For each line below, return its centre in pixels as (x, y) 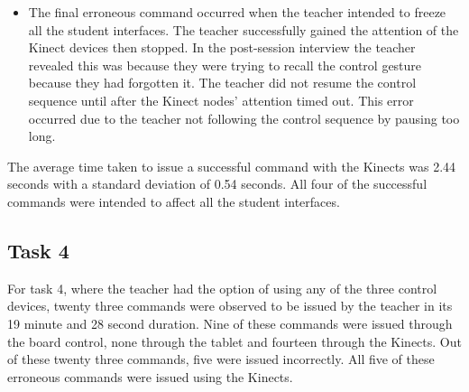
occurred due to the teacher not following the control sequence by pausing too (244, 118)
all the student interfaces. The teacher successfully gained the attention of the (244, 29)
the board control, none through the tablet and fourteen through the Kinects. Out (234, 341)
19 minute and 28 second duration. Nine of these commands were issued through (230, 323)
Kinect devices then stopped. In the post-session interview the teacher (222, 47)
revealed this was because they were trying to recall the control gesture (225, 65)
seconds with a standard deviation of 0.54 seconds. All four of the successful (217, 184)
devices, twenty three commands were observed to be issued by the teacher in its (230, 306)
